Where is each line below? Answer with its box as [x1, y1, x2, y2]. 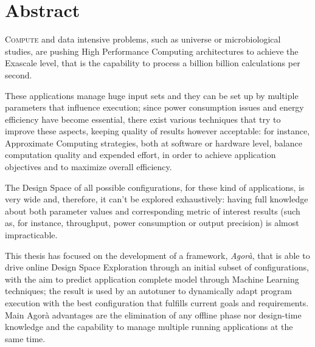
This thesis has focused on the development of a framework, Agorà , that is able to [5, 249, 310, 261]
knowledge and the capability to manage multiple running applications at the [5, 320, 293, 333]
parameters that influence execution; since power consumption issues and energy [5, 101, 304, 114]
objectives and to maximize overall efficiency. [5, 160, 172, 173]
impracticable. [5, 228, 58, 241]
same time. [5, 332, 46, 345]
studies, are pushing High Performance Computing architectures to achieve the [5, 44, 299, 57]
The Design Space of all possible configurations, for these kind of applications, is [5, 180, 305, 193]
